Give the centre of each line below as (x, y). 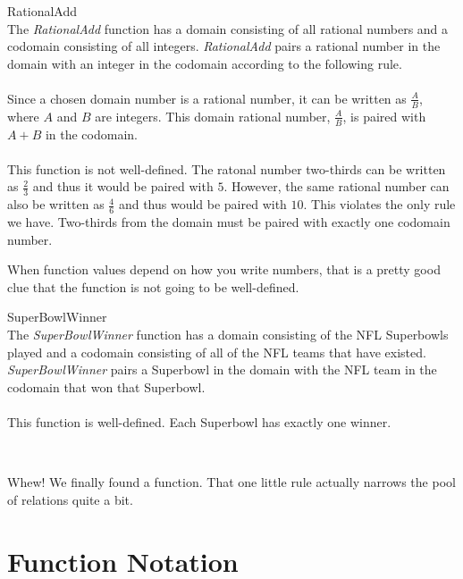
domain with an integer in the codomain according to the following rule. (205, 63)
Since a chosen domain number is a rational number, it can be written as (207, 98)
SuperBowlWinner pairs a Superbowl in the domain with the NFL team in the (222, 369)
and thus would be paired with (202, 204)
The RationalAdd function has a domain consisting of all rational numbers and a (228, 28)
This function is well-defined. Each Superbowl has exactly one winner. (199, 422)
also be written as (56, 204)
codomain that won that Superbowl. (106, 386)
